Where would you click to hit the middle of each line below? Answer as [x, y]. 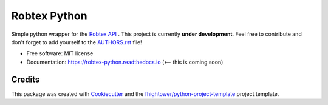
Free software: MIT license [60, 53]
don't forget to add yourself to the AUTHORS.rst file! [77, 42]
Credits [26, 79]
